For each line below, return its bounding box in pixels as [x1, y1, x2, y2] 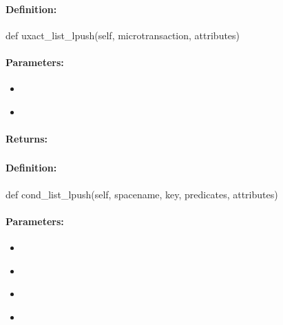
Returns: [6, 131, 48, 145]
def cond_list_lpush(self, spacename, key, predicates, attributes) [6, 187, 278, 201]
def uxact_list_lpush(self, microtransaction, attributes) [6, 28, 240, 42]
